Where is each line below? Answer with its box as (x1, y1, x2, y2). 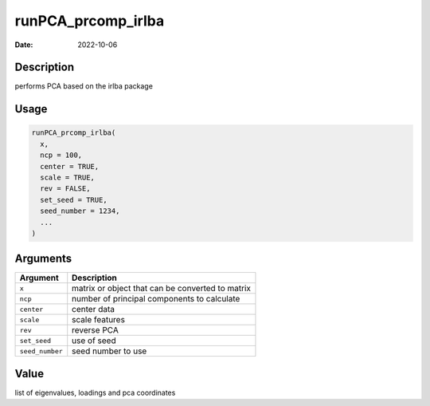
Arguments (14, 252, 72, 266)
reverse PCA (72, 325, 119, 336)
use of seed (72, 335, 116, 346)
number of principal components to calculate (72, 294, 240, 305)
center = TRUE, (40, 162, 100, 171)
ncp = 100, (40, 151, 83, 160)
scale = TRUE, (40, 173, 96, 183)
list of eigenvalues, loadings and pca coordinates (14, 388, 176, 397)
